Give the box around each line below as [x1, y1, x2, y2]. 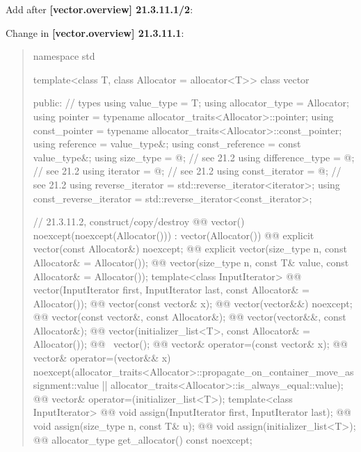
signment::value [33, 378, 99, 392]
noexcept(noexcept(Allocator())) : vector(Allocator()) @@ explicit [33, 227, 314, 242]
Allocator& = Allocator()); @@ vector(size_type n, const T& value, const [33, 255, 349, 269]
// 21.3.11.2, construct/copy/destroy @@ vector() [33, 214, 245, 229]
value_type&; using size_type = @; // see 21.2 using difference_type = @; [33, 150, 355, 164]
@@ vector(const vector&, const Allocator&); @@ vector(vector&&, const [33, 309, 346, 324]
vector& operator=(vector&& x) [33, 350, 171, 365]
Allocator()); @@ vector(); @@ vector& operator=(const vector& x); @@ [33, 337, 348, 351]
